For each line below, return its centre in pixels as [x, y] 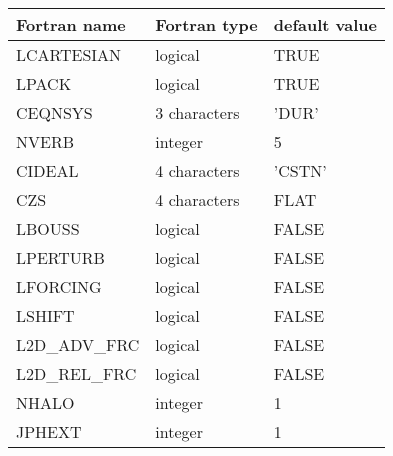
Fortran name [71, 24]
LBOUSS [48, 228]
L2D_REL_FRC [76, 373]
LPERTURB [60, 257]
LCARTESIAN [69, 54]
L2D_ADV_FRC [78, 344]
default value [325, 24]
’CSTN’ [300, 170]
